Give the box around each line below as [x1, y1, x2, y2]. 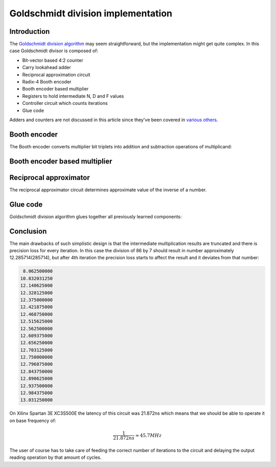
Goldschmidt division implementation [9, 8, 173, 19]
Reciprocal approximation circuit [22, 72, 90, 78]
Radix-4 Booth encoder [22, 79, 72, 85]
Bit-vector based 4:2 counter [22, 57, 84, 63]
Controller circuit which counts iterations [22, 100, 108, 106]
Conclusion [9, 227, 47, 235]
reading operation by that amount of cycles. [9, 454, 102, 460]
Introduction [9, 27, 50, 36]
